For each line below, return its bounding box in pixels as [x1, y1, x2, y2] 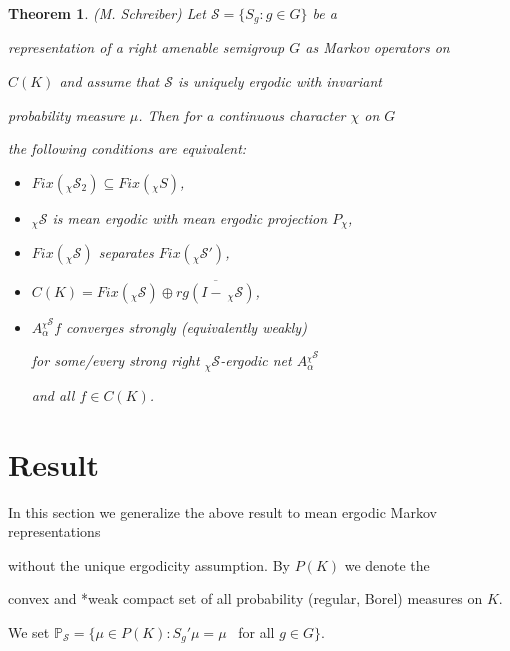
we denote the [344, 554, 430, 575]
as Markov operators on [305, 37, 450, 58]
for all [238, 622, 275, 643]
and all [31, 384, 75, 405]
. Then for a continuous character [138, 104, 346, 125]
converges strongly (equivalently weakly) [66, 316, 307, 337]
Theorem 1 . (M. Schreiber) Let [8, 3, 206, 23]
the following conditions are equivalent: [8, 138, 247, 159]
